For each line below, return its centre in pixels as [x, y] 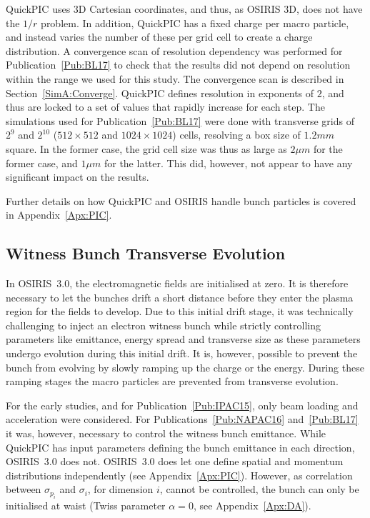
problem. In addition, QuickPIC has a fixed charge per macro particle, [195, 23]
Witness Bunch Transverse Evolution [146, 253]
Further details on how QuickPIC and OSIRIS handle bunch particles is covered [181, 200]
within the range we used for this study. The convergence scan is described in [175, 78]
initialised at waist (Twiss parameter [86, 505]
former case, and [42, 163]
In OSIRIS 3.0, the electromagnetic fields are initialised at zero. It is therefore [177, 283]
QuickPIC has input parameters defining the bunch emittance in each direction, [180, 447]
